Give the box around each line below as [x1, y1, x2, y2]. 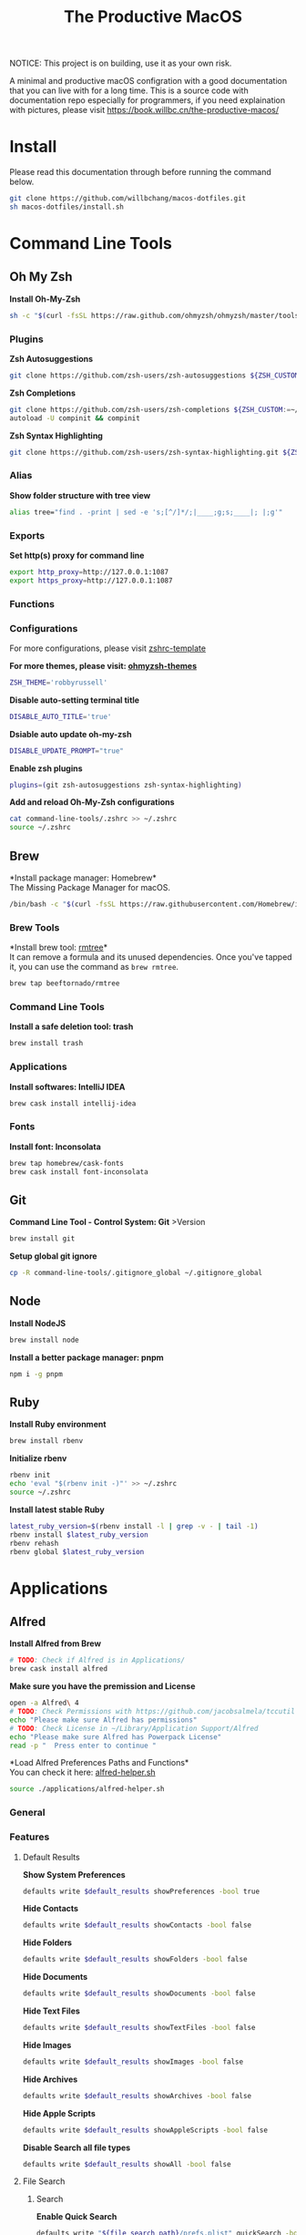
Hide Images [22, 2039, 72, 2050]
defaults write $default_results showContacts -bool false [22, 1921, 252, 1930]
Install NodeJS [9, 1317, 66, 1328]
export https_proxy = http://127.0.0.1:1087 [9, 576, 173, 585]
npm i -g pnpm [9, 1369, 64, 1378]
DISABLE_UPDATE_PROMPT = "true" [9, 746, 125, 756]
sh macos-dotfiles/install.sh [9, 202, 125, 211]
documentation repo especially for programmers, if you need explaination [9, 95, 286, 106]
